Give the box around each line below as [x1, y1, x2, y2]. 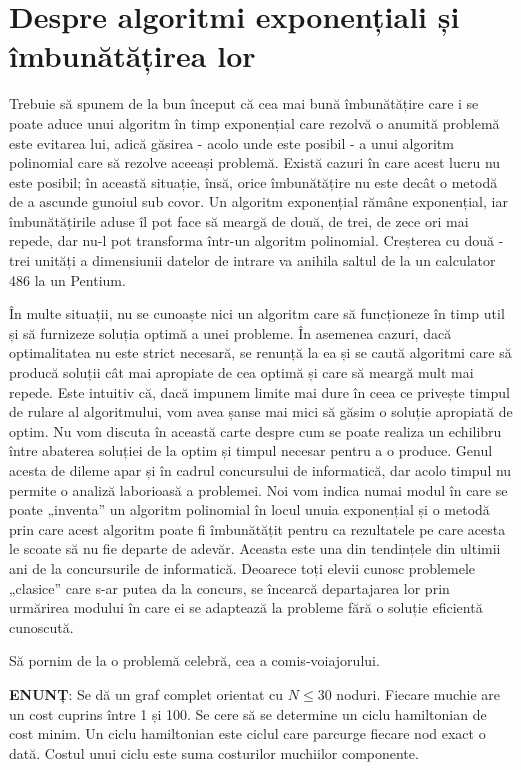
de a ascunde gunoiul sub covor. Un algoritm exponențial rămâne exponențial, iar [9, 191, 508, 212]
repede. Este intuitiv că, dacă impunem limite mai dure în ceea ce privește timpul [9, 381, 510, 402]
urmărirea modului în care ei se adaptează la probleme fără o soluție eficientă [9, 597, 483, 618]
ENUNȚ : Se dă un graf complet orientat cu [9, 683, 284, 704]
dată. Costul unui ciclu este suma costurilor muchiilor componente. [9, 742, 419, 763]
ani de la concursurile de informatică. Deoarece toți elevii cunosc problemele [9, 557, 476, 578]
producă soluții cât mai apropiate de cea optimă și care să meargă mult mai [9, 362, 474, 383]
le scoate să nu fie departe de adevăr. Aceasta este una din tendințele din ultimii [9, 538, 501, 559]
